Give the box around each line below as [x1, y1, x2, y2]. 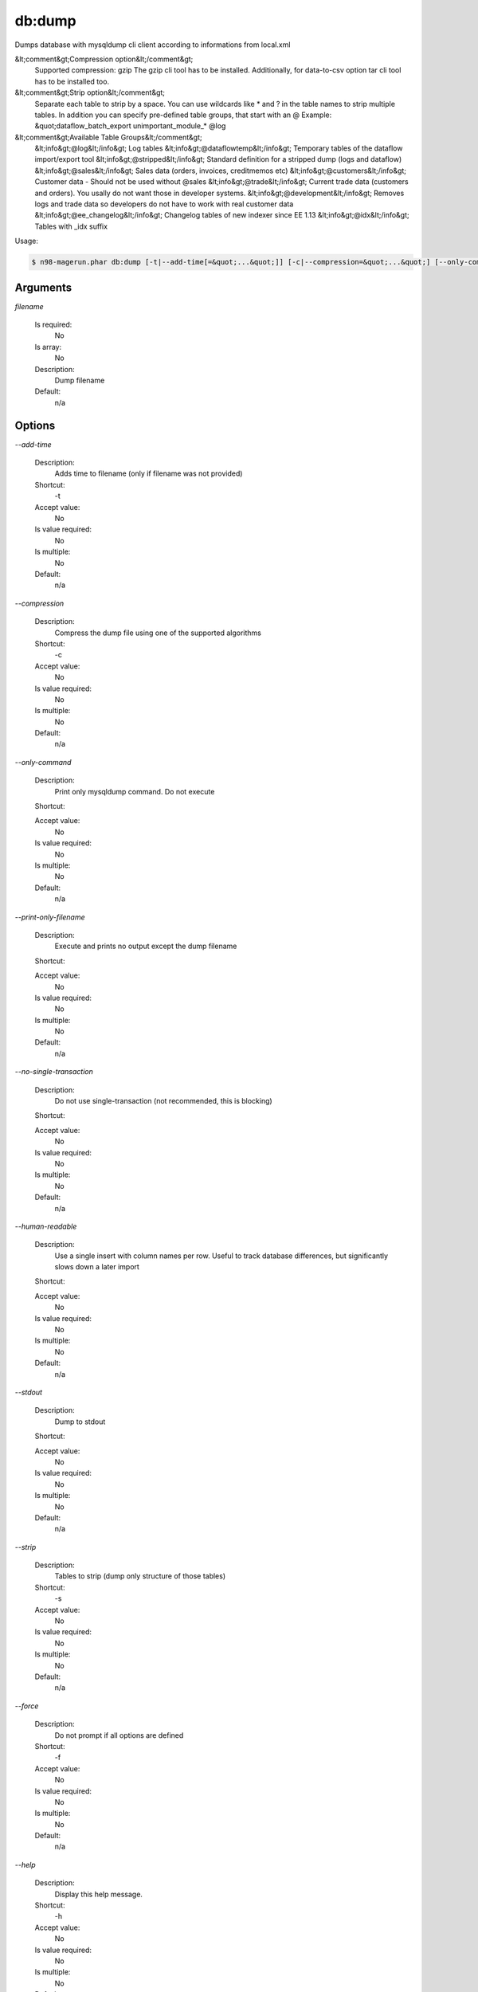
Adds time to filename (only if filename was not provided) [54, 469, 243, 478]
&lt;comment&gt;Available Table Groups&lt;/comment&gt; [14, 132, 202, 142]
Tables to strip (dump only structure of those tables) [54, 1571, 226, 1581]
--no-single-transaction [14, 1067, 93, 1076]
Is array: [34, 342, 62, 351]
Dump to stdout [54, 1417, 106, 1426]
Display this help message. [54, 1889, 143, 1899]
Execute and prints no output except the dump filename [54, 941, 237, 951]
